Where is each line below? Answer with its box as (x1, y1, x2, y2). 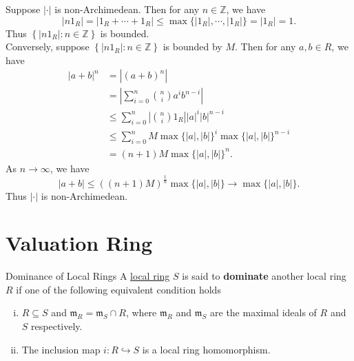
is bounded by (163, 39, 222, 54)
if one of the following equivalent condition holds (16, 282, 221, 296)
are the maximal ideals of (210, 305, 317, 320)
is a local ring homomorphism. (142, 342, 271, 356)
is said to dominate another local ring (182, 269, 346, 283)
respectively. (31, 319, 83, 333)
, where (125, 305, 157, 320)
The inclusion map (21, 342, 101, 356)
